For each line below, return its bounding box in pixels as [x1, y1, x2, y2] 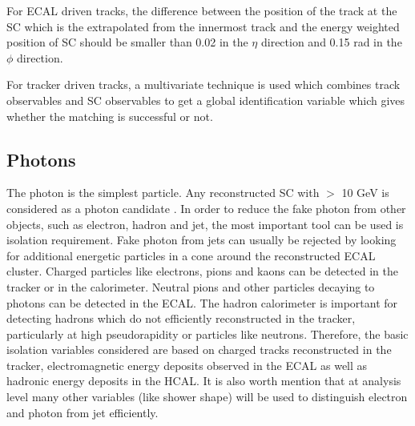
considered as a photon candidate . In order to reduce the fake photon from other [6, 199, 406, 216]
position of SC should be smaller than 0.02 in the [6, 34, 248, 50]
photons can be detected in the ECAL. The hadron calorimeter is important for [6, 294, 398, 311]
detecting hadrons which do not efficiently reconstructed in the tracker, [6, 310, 356, 327]
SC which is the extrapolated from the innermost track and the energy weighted [6, 18, 400, 34]
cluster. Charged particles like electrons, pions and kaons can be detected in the [6, 263, 398, 279]
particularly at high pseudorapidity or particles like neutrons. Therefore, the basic [6, 325, 409, 342]
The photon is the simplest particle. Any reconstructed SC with [6, 184, 320, 201]
